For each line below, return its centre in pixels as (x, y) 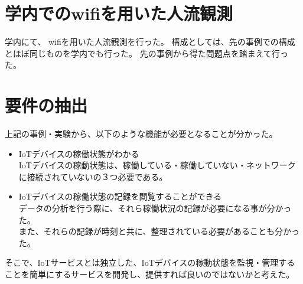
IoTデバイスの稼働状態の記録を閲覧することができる (120, 196)
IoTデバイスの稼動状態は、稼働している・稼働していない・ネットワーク (157, 165)
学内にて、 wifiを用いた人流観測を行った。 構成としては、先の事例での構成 (150, 42)
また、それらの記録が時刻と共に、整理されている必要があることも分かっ (159, 231)
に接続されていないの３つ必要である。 (93, 176)
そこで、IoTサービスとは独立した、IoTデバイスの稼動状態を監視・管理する (150, 262)
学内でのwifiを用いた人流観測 (119, 13)
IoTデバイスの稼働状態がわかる (79, 153)
